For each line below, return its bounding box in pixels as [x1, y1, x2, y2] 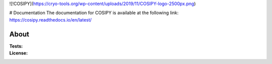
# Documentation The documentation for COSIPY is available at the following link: [9, 10, 179, 16]
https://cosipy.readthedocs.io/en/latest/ [9, 16, 92, 22]
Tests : [9, 43, 23, 49]
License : [9, 50, 28, 56]
